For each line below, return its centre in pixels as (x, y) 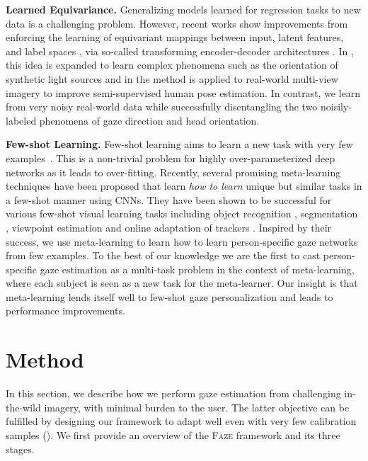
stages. (20, 449)
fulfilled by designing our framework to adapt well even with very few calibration (181, 421)
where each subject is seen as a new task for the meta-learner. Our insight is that (182, 283)
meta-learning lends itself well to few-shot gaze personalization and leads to (169, 296)
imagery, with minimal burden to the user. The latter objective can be (197, 407)
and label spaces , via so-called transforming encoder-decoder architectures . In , (180, 51)
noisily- (337, 107)
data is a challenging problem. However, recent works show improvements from (177, 23)
